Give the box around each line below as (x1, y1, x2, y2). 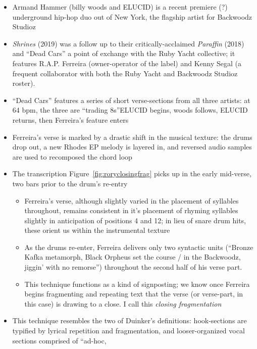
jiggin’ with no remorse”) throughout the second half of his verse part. (24, 262, 242, 272)
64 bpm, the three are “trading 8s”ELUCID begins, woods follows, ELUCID (12, 105, 248, 115)
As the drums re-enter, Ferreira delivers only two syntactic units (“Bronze (24, 241, 253, 252)
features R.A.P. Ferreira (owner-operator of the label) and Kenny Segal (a (12, 58, 242, 68)
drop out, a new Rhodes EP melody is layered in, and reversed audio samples (12, 141, 252, 152)
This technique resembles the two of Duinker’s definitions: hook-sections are (12, 315, 247, 326)
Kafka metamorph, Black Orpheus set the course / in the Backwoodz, (24, 252, 241, 262)
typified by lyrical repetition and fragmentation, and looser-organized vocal (12, 325, 245, 336)
